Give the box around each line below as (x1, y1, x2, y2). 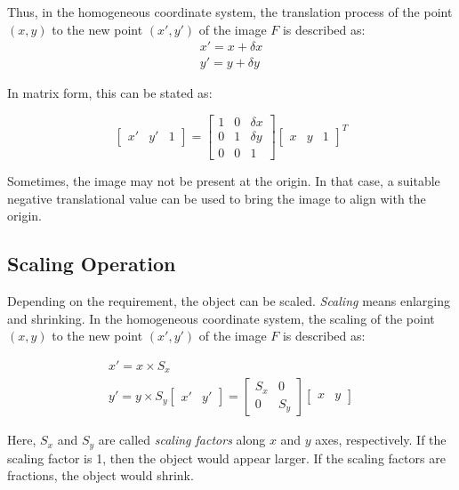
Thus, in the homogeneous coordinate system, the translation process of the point (7, 3, 453, 20)
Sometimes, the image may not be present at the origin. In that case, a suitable (7, 171, 440, 189)
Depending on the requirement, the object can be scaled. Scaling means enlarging (7, 291, 451, 309)
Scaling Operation (7, 250, 176, 277)
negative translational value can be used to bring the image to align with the (7, 189, 426, 207)
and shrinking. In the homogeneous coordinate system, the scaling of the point (7, 309, 435, 327)
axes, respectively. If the (315, 430, 447, 449)
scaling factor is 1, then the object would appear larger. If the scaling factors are (7, 448, 446, 467)
